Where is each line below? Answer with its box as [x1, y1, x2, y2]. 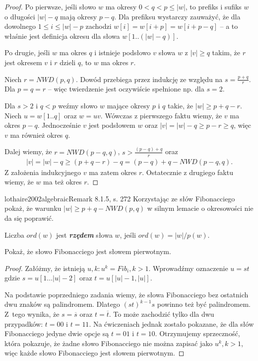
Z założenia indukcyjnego [4, 167, 81, 177]
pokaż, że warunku [4, 203, 62, 213]
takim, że [212, 47, 240, 58]
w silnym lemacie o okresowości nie [147, 203, 254, 213]
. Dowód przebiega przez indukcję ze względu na [75, 74, 223, 84]
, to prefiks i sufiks [185, 1, 242, 11]
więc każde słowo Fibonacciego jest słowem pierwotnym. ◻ [4, 348, 185, 358]
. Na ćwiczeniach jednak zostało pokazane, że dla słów [89, 318, 254, 329]
